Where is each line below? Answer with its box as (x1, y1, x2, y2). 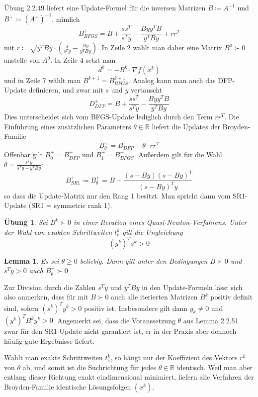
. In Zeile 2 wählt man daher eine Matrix (97, 42, 222, 53)
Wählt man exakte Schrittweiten (4, 352, 103, 363)
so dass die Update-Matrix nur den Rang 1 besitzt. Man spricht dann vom (4, 190, 231, 200)
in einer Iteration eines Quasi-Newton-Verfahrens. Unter (74, 217, 247, 227)
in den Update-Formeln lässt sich (142, 282, 243, 292)
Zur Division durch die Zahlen (4, 282, 96, 292)
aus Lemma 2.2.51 (183, 315, 239, 325)
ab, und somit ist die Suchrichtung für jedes (22, 362, 156, 372)
